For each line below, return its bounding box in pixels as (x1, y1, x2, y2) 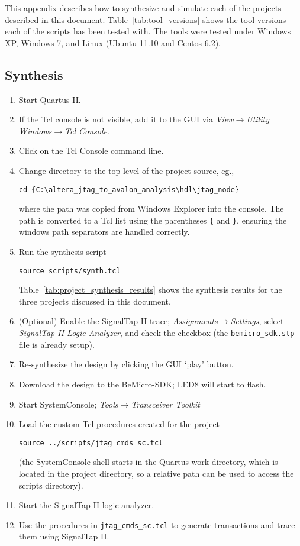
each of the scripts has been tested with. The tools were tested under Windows (5, 25, 291, 37)
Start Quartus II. (18, 93, 81, 105)
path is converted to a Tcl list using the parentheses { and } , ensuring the (18, 214, 287, 226)
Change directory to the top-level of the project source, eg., (18, 164, 234, 176)
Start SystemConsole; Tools (18, 398, 118, 410)
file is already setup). (18, 338, 95, 350)
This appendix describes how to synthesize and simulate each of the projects (5, 2, 282, 14)
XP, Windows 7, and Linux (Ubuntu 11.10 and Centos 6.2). (5, 36, 221, 49)
